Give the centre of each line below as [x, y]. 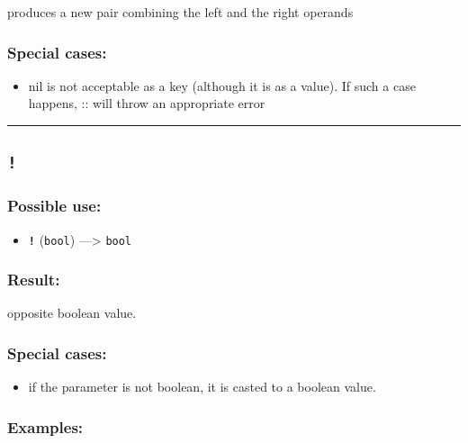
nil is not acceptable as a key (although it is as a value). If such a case [222, 85]
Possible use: [54, 206]
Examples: [45, 426]
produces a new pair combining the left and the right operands [180, 12]
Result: [34, 280]
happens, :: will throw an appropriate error [147, 103]
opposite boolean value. [72, 313]
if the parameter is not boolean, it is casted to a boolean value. [202, 387]
